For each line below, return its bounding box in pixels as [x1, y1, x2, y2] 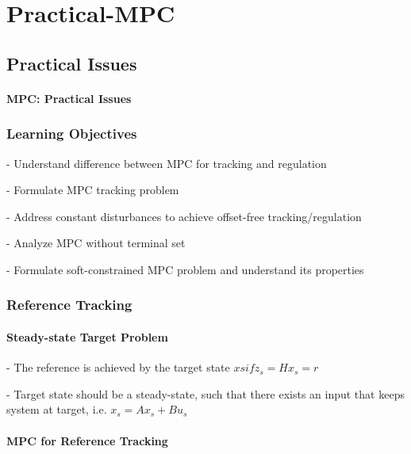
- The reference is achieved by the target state [6, 359, 230, 376]
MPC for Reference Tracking [6, 432, 168, 448]
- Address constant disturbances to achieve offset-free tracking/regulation [6, 208, 362, 224]
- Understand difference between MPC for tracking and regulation [6, 155, 327, 171]
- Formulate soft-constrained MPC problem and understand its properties [6, 261, 364, 277]
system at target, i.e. [6, 401, 107, 418]
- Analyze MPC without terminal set [6, 235, 186, 251]
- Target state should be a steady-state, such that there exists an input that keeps [6, 385, 405, 402]
